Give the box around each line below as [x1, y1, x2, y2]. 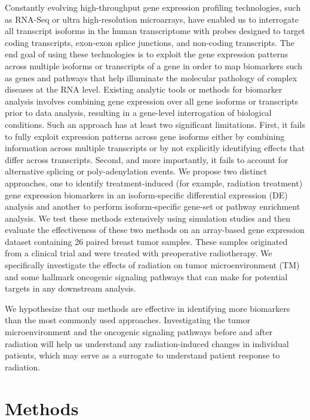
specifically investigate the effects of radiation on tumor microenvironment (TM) [5, 259, 300, 271]
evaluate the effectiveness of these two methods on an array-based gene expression [5, 223, 305, 236]
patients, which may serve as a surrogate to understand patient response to [5, 349, 280, 361]
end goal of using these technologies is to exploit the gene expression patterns [5, 48, 288, 60]
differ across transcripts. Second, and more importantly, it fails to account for [5, 153, 288, 165]
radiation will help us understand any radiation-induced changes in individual [5, 337, 289, 350]
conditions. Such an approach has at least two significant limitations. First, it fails [5, 118, 305, 130]
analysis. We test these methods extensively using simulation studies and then [5, 211, 290, 224]
